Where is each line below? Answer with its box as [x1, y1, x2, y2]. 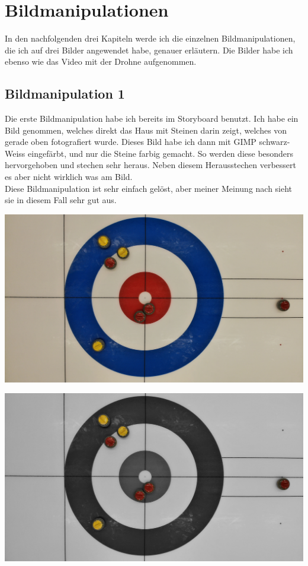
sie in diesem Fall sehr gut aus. [5, 194, 117, 206]
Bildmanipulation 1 [5, 84, 125, 103]
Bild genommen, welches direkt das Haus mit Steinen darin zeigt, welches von [5, 124, 287, 136]
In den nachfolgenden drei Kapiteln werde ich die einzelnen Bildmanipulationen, [5, 32, 296, 45]
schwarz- [259, 135, 290, 148]
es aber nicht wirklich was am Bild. [5, 170, 133, 183]
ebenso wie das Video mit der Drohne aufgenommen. [5, 55, 197, 68]
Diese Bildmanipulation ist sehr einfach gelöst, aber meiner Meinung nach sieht [5, 182, 293, 194]
